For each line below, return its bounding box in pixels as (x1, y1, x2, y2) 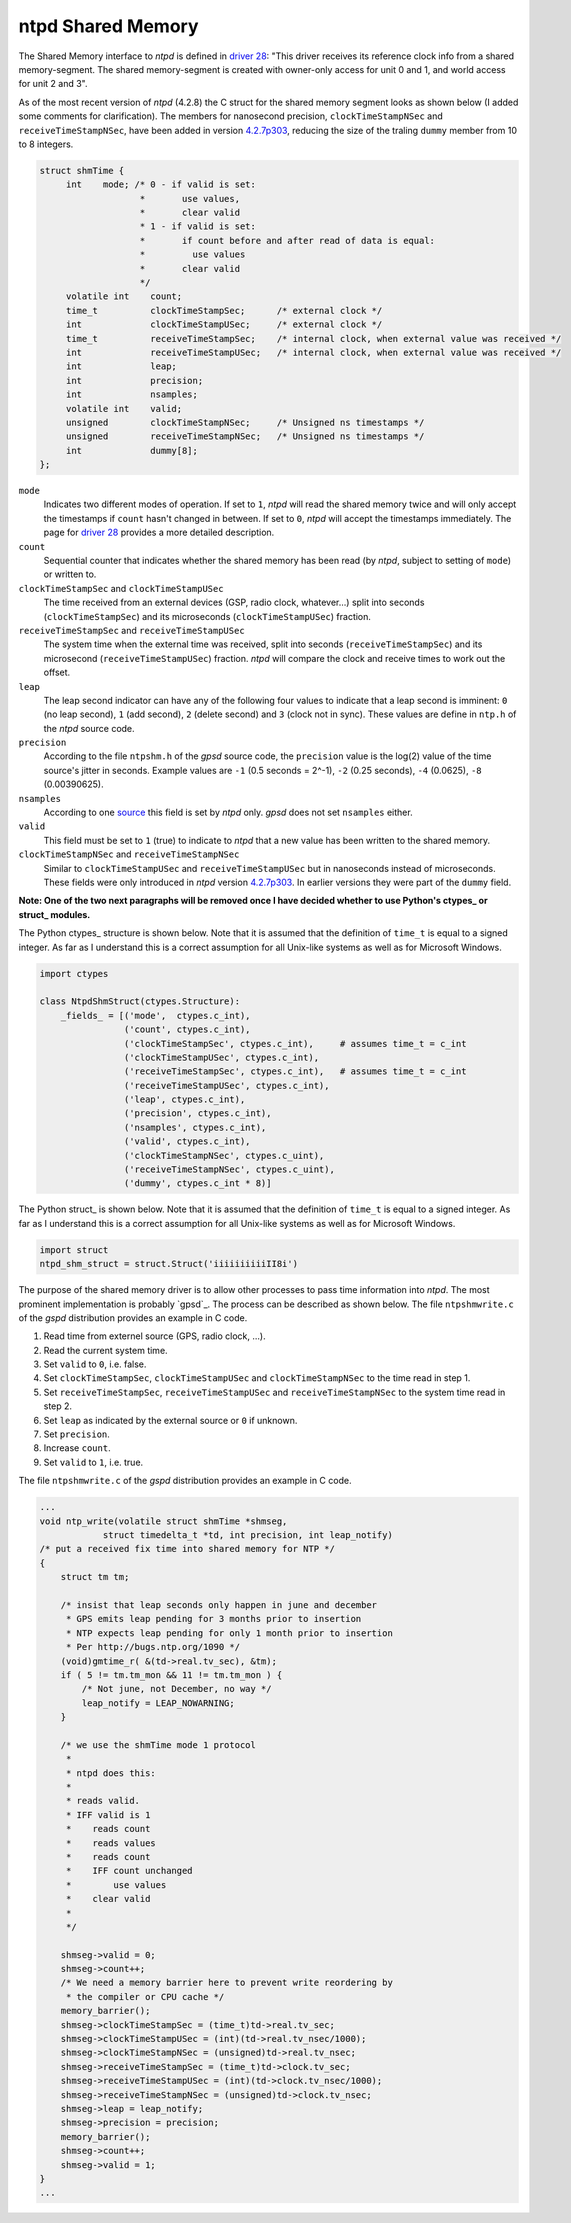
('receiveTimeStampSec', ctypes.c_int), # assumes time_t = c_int (123, 1066, 467, 1077)
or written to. (43, 568, 97, 580)
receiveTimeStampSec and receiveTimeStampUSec (18, 624, 245, 636)
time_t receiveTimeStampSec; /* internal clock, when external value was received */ (65, 333, 562, 344)
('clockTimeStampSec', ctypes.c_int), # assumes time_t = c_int (123, 1038, 467, 1049)
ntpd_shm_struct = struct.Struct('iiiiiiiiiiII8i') (39, 1258, 299, 1270)
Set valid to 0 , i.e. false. (43, 1358, 147, 1370)
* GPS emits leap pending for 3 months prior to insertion (65, 1613, 362, 1625)
